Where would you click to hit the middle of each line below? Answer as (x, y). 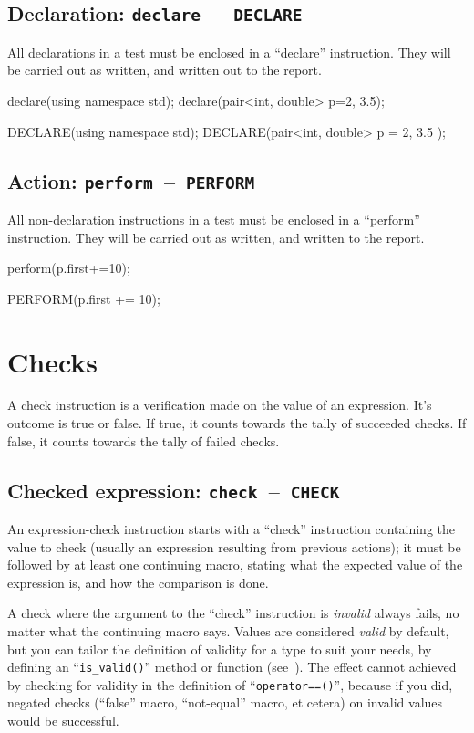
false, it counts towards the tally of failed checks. (144, 440)
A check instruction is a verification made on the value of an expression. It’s (220, 405)
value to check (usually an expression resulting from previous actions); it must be (234, 546)
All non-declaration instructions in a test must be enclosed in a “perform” (214, 219)
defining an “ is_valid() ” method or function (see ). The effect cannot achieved (232, 667)
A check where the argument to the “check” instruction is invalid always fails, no (233, 613)
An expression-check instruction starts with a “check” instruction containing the (231, 529)
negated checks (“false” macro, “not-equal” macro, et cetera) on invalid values (225, 702)
